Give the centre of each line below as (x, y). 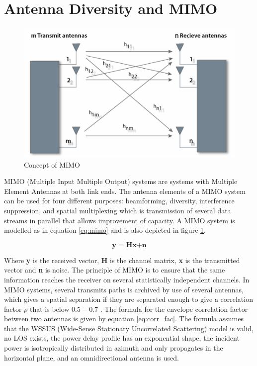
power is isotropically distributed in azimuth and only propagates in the (114, 348)
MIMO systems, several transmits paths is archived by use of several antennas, (124, 289)
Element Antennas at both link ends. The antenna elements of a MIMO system (125, 191)
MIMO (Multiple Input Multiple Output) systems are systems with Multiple (121, 181)
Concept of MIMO (52, 164)
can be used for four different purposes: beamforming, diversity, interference (119, 201)
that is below (50, 309)
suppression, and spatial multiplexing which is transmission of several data (118, 210)
